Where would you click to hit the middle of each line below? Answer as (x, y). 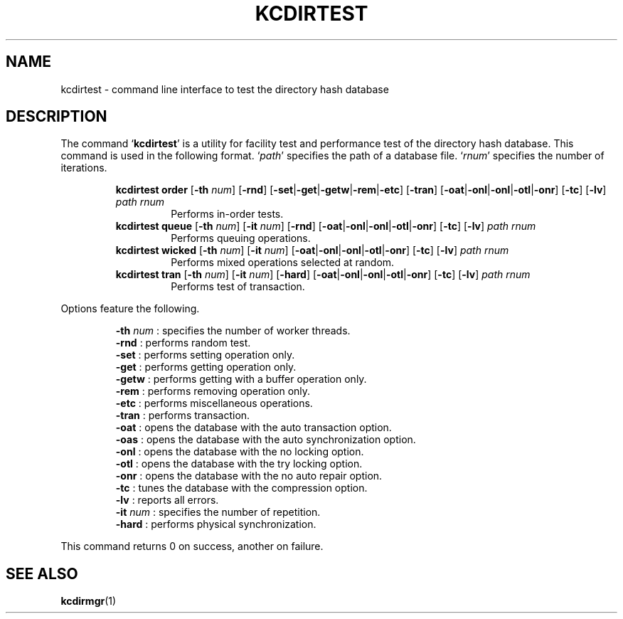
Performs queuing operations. (241, 238)
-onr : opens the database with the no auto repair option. (249, 476)
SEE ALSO (42, 573)
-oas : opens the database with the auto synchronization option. (266, 440)
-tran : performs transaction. (183, 416)
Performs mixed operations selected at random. (283, 263)
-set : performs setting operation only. (205, 355)
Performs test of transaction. (238, 287)
